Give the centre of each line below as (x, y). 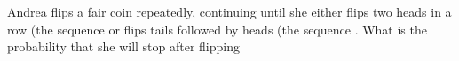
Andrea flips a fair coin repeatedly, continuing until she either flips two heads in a (229, 11)
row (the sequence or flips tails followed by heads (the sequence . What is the (217, 29)
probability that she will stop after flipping (124, 46)
